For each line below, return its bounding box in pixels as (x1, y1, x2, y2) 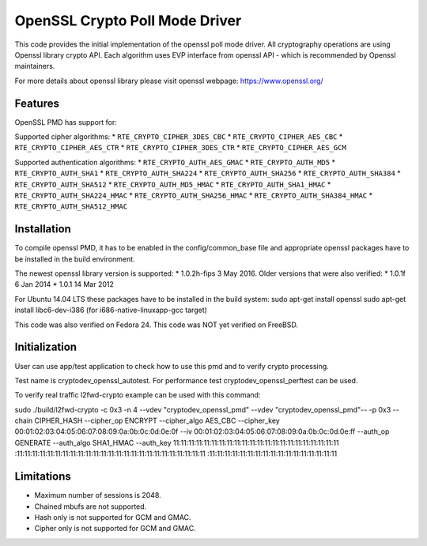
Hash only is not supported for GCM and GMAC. (34, 512, 191, 522)
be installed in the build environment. (14, 254, 135, 264)
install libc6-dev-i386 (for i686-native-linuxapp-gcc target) (14, 305, 207, 315)
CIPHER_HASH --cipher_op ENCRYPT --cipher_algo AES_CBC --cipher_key (34, 416, 280, 426)
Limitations (14, 470, 71, 484)
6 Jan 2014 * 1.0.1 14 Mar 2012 (14, 280, 114, 289)
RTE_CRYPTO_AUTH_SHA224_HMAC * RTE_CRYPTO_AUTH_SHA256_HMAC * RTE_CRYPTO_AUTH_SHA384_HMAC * (14, 190, 373, 200)
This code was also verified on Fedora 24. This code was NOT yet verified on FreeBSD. (14, 320, 299, 329)
